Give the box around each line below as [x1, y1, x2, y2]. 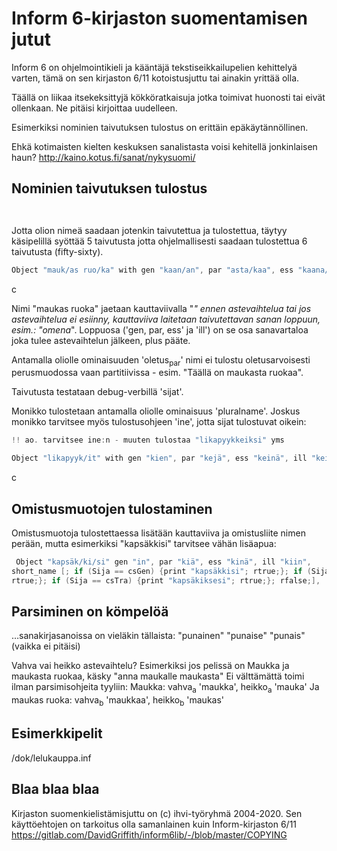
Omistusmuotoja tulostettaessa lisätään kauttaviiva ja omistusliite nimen [11, 527, 306, 539]
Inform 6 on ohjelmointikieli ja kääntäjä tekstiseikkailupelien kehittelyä [11, 61, 298, 73]
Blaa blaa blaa [11, 781, 100, 798]
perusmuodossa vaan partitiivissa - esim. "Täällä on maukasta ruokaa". [11, 367, 304, 379]
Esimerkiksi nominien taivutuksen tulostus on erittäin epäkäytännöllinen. [11, 121, 309, 133]
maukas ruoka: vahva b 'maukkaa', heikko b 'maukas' [11, 694, 225, 709]
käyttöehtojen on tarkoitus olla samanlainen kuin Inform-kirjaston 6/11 [11, 818, 298, 830]
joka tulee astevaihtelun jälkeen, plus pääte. [11, 334, 191, 346]
